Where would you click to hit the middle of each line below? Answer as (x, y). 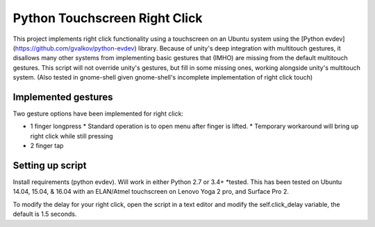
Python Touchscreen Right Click (108, 18)
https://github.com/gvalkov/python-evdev (75, 48)
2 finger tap (47, 146)
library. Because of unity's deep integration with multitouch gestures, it (240, 48)
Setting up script (50, 165)
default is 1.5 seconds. (45, 214)
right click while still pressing (72, 136)
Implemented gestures (63, 97)
